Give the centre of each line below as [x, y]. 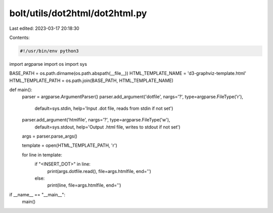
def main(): [21, 90]
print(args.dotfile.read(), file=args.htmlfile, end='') [99, 171]
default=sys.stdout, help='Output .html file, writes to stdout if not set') [107, 127]
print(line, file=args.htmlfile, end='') [84, 185]
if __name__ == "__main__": [37, 194]
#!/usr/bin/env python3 [50, 51]
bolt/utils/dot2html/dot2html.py [78, 13]
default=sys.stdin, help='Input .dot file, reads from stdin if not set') [104, 108]
